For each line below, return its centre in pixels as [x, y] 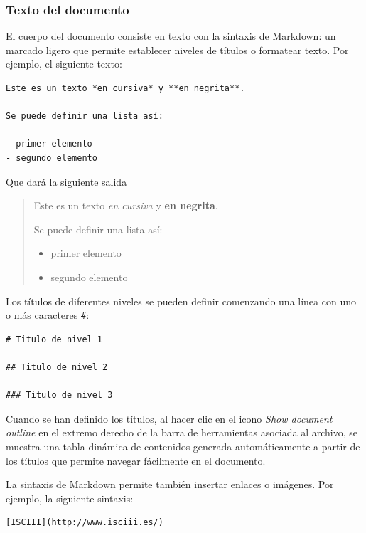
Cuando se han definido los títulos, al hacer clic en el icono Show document [169, 418]
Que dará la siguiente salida [66, 181]
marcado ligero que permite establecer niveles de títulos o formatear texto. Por [177, 49]
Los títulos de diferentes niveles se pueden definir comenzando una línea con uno [181, 301]
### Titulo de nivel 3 [59, 395]
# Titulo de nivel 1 [54, 339]
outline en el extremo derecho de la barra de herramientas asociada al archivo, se [182, 432]
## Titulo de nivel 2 [57, 367]
